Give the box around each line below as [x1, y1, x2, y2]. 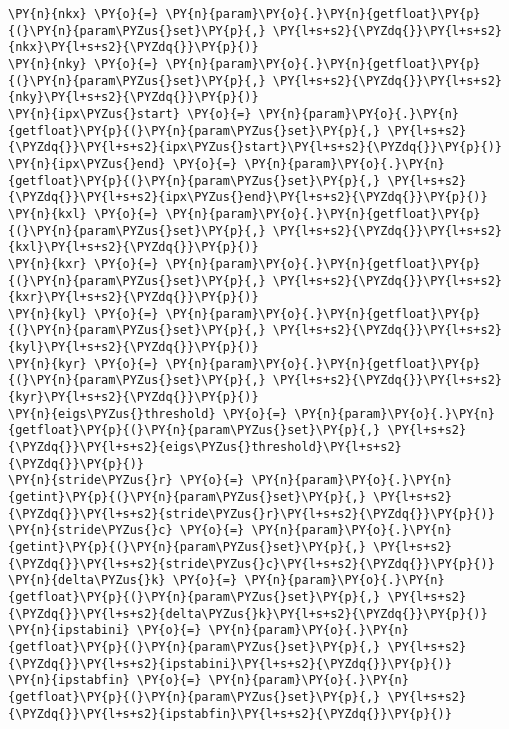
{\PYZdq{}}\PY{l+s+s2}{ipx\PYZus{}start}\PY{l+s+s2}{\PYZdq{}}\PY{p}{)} [8, 140, 502, 155]
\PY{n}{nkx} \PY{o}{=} [8, 7, 159, 21]
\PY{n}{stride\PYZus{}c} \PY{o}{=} [8, 523, 245, 538]
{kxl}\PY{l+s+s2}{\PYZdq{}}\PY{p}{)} [8, 240, 259, 255]
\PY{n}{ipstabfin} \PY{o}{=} [8, 673, 202, 688]
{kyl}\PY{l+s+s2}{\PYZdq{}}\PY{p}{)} [8, 340, 259, 355]
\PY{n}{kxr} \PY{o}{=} [8, 256, 159, 271]
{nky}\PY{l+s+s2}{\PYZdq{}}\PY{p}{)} [8, 90, 259, 105]
